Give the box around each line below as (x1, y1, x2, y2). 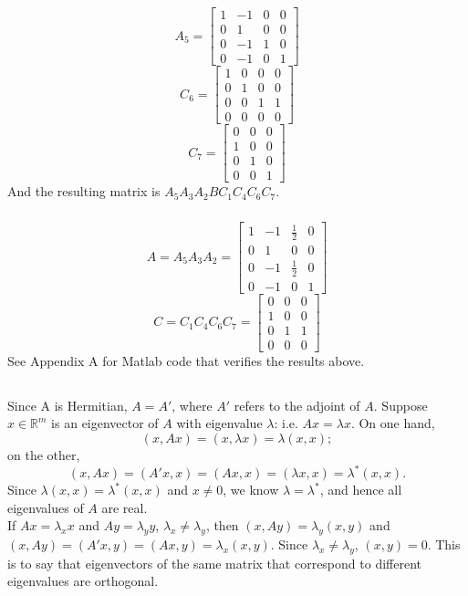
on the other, (7, 445, 80, 464)
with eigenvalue (176, 413, 263, 433)
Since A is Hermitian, (7, 395, 128, 414)
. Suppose (373, 395, 428, 414)
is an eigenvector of (51, 413, 159, 433)
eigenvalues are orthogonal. (7, 571, 159, 591)
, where (172, 395, 213, 414)
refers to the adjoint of (234, 395, 360, 414)
